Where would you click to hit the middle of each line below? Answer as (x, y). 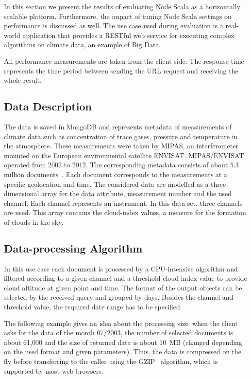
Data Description (48, 106)
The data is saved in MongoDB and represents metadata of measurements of (118, 126)
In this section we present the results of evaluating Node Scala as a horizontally (122, 6)
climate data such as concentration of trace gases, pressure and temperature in (121, 136)
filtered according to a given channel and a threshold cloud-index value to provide (125, 278)
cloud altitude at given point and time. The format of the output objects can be (123, 287)
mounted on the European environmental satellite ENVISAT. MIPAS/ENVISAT (124, 155)
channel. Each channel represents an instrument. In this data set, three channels (123, 203)
